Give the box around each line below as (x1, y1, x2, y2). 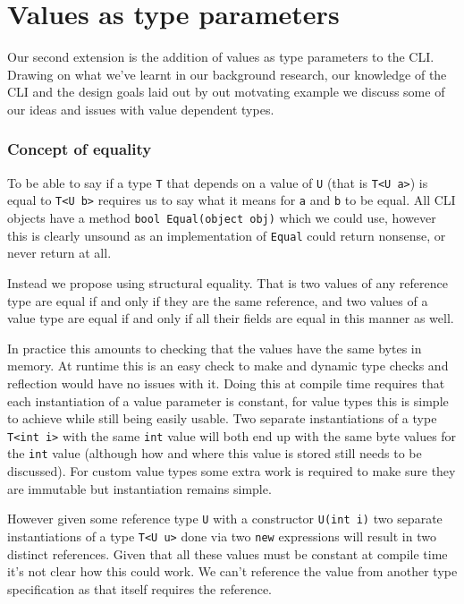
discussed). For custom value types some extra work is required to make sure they (7, 462, 456, 480)
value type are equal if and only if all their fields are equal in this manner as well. (7, 309, 454, 328)
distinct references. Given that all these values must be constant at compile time (7, 544, 448, 563)
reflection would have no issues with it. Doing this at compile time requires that (7, 373, 445, 392)
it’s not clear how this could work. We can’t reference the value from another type (7, 562, 458, 581)
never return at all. (7, 243, 112, 262)
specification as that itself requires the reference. (7, 579, 273, 598)
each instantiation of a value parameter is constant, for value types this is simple (7, 391, 449, 410)
